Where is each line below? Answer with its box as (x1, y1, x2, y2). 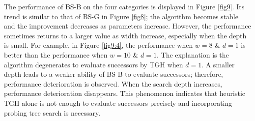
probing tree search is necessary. (4, 107, 101, 118)
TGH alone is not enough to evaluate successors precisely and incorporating (4, 97, 232, 108)
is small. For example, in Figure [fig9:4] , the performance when (4, 40, 193, 50)
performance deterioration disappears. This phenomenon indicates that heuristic (4, 88, 246, 98)
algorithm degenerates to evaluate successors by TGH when (4, 59, 183, 69)
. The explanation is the (157, 49, 229, 60)
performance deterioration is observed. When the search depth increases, (4, 78, 222, 89)
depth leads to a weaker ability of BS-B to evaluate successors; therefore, (4, 69, 223, 79)
